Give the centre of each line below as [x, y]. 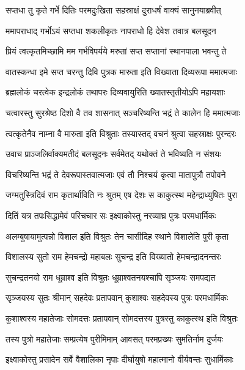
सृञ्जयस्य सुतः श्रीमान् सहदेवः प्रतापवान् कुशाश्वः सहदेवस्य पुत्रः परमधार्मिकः [117, 298]
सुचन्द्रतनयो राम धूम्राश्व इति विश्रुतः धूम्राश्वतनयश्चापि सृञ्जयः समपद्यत [111, 277]
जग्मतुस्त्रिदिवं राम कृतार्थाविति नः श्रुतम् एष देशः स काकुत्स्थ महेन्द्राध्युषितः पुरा [122, 195]
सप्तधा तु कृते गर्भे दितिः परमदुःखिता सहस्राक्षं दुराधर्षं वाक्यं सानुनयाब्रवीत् [113, 10]
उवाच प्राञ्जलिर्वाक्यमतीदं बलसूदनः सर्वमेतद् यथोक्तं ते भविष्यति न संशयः [113, 154]
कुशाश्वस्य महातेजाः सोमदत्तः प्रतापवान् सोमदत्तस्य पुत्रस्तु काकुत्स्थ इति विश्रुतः [122, 318]
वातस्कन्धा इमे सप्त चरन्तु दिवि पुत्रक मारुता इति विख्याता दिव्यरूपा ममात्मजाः [122, 71]
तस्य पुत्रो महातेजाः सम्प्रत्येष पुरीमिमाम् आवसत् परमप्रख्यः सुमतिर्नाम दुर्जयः [115, 339]
